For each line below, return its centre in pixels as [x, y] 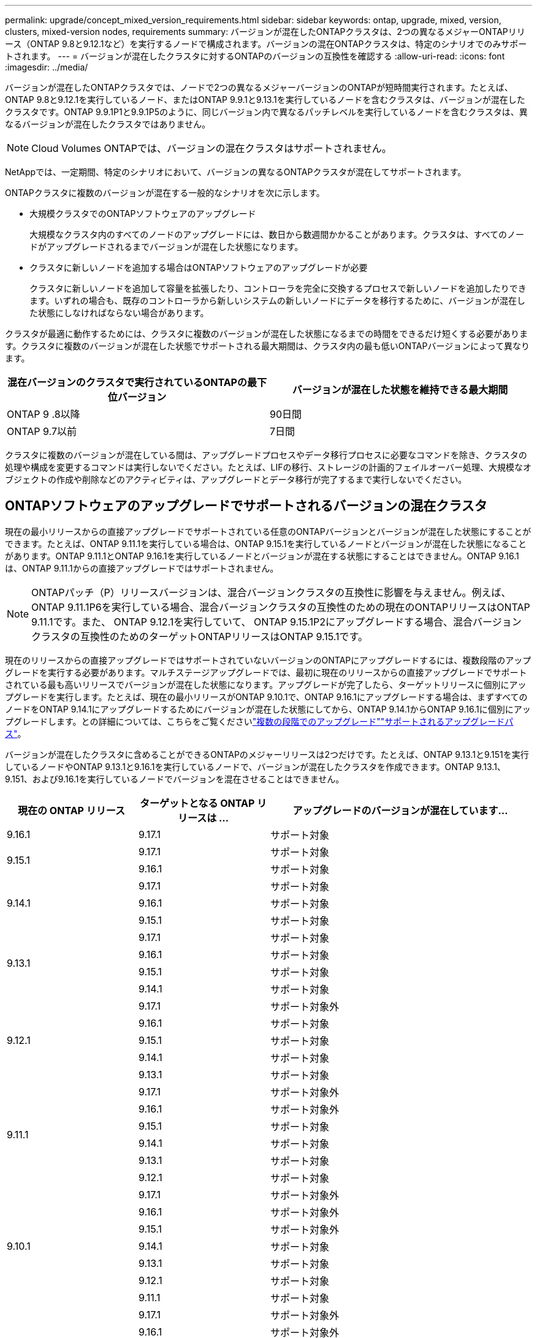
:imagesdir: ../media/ [47, 67]
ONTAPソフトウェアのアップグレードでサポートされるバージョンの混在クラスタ [246, 506]
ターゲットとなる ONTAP [197, 803]
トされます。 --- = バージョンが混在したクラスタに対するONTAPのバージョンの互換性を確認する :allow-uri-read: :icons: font [255, 56]
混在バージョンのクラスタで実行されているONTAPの [127, 382]
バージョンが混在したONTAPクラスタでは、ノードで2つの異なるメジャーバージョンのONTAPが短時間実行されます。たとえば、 [259, 87]
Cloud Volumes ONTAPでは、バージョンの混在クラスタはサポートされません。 [211, 148]
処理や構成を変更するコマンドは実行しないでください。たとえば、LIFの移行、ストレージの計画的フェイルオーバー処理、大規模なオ [268, 467]
